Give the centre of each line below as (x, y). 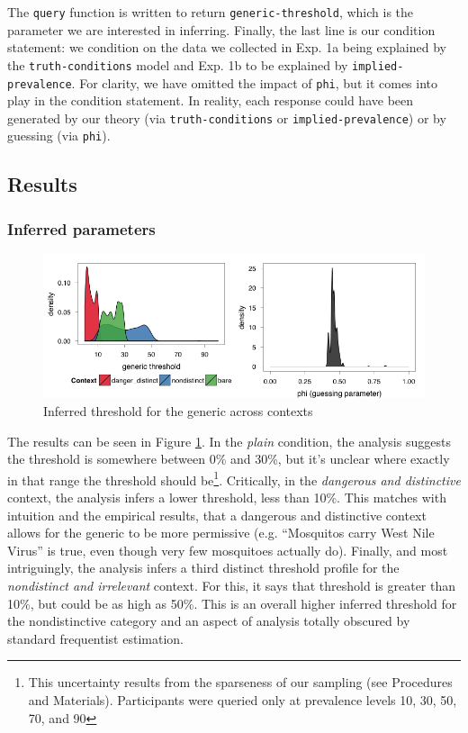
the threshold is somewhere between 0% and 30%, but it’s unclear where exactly (229, 459)
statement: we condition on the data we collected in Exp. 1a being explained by (227, 47)
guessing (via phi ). (59, 136)
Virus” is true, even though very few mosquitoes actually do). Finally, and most (228, 550)
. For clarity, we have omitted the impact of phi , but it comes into (255, 82)
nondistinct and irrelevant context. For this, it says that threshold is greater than (232, 585)
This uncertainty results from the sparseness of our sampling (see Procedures (240, 682)
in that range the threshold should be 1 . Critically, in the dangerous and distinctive (234, 478)
